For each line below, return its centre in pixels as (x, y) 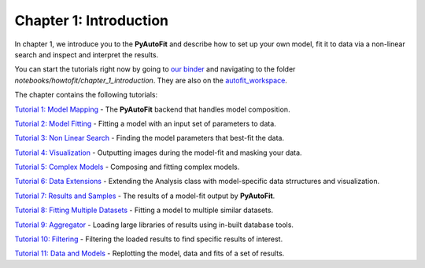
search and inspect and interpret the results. (87, 54)
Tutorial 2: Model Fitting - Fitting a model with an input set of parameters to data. (146, 123)
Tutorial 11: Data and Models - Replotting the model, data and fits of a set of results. (150, 253)
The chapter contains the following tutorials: (86, 95)
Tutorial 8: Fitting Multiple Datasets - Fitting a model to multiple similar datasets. (144, 210)
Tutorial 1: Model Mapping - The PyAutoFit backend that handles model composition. (152, 109)
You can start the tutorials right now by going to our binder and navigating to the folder (155, 69)
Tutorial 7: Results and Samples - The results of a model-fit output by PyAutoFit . (145, 196)
